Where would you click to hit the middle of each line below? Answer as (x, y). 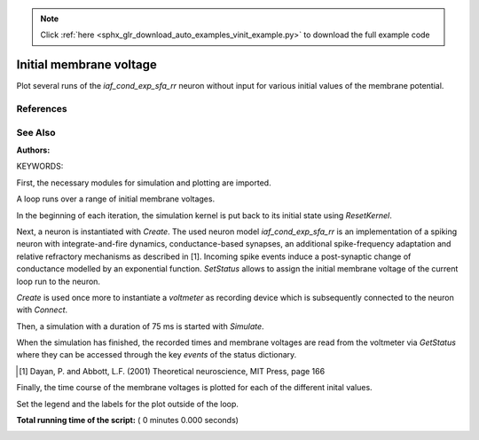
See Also (36, 132)
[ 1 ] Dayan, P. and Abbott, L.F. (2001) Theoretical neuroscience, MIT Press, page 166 (172, 371)
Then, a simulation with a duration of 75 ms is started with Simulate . (141, 326)
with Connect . (42, 310)
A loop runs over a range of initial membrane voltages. (116, 199)
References (42, 109)
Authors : (33, 150)
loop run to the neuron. (59, 281)
